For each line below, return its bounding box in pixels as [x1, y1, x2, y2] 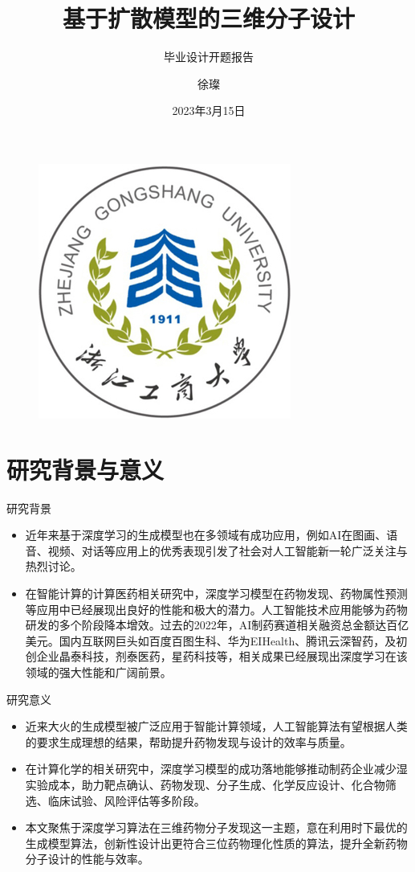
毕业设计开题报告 [164, 48, 254, 65]
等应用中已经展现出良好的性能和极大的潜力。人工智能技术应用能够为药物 [25, 600, 408, 617]
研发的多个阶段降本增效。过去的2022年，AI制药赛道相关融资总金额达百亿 [25, 616, 409, 633]
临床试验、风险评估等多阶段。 [47, 792, 205, 809]
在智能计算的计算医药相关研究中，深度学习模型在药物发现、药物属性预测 [25, 585, 408, 601]
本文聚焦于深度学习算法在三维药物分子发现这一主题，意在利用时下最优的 [25, 819, 408, 836]
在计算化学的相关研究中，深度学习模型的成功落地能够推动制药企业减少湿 [25, 760, 408, 777]
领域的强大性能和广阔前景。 [25, 663, 172, 680]
